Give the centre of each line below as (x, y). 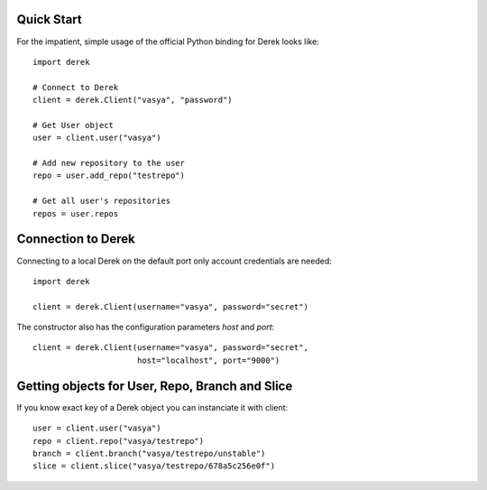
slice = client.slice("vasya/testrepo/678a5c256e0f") (154, 466)
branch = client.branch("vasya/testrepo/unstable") (149, 453)
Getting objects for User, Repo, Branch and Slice (155, 386)
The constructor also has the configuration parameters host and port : (146, 327)
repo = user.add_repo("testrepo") (109, 176)
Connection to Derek (76, 239)
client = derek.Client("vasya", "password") (133, 100)
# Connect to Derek (76, 87)
